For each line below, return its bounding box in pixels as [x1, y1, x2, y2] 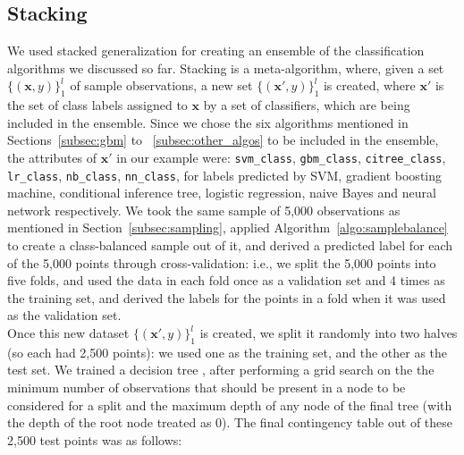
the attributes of [7, 147, 97, 166]
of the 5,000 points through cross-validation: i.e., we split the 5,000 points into [7, 253, 436, 272]
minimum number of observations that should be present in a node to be [7, 378, 406, 397]
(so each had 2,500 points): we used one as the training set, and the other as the [7, 342, 448, 361]
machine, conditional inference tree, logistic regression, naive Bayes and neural [7, 183, 436, 202]
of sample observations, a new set [70, 76, 253, 95]
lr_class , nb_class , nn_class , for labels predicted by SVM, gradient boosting [7, 165, 443, 184]
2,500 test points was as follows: [7, 430, 182, 449]
